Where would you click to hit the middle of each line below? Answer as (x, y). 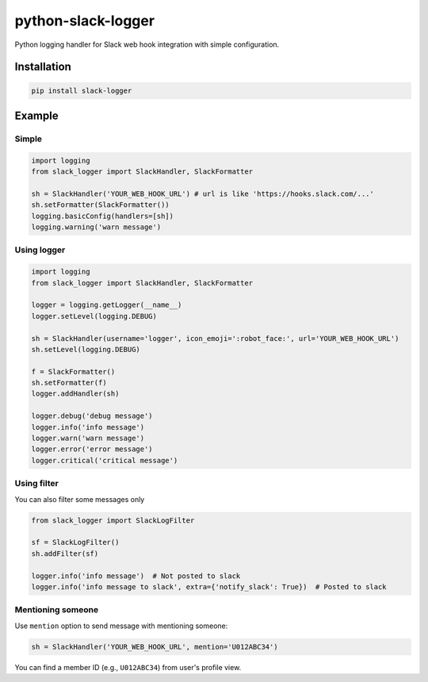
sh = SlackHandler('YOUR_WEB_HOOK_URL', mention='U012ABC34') (155, 647)
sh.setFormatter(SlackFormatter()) (100, 205)
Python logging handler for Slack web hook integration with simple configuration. (147, 44)
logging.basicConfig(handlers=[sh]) (103, 216)
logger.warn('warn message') (88, 439)
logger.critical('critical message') (105, 460)
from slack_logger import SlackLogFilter (113, 520)
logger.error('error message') (92, 449)
